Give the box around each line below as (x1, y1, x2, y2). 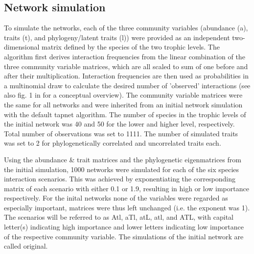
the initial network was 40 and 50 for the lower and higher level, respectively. (4, 119, 235, 129)
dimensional (4, 42, 40, 52)
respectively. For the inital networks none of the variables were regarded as (4, 193, 228, 203)
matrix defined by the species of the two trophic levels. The (42, 42, 220, 52)
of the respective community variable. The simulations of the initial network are (4, 231, 244, 241)
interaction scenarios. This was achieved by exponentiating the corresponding (4, 174, 236, 184)
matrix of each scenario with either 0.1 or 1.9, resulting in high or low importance (4, 183, 249, 193)
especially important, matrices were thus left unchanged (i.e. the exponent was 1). (4, 202, 250, 212)
